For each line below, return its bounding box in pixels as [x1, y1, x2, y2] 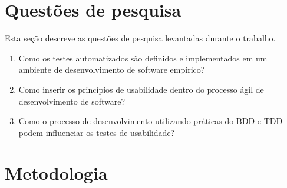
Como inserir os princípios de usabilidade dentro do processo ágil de [18, 83, 264, 95]
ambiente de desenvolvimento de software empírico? [18, 63, 205, 76]
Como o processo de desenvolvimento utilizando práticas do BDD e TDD [18, 115, 283, 127]
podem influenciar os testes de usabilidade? [18, 126, 175, 138]
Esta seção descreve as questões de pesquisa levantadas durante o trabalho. [5, 32, 276, 44]
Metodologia [5, 161, 108, 185]
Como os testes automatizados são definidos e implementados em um [18, 51, 268, 64]
